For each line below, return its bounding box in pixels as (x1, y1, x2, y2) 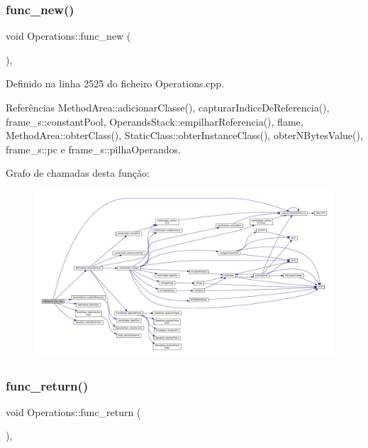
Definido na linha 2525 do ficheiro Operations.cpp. (6, 76, 225, 91)
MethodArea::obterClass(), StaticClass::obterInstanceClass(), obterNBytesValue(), (6, 128, 363, 143)
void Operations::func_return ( (6, 404, 141, 419)
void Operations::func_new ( (6, 28, 131, 43)
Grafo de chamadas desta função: (6, 165, 150, 180)
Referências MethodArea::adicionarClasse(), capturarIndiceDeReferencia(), (6, 100, 330, 114)
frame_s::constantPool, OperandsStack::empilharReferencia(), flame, (6, 114, 303, 129)
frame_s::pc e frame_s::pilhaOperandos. (6, 141, 181, 156)
